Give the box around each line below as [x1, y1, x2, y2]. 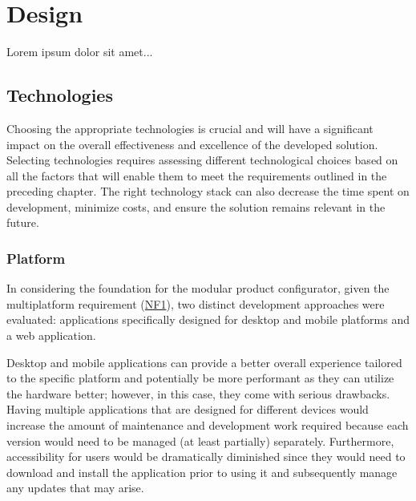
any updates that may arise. [6, 479, 144, 496]
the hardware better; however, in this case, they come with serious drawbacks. [6, 385, 390, 402]
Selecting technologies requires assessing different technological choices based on [6, 152, 398, 168]
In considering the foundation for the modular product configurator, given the [6, 280, 390, 297]
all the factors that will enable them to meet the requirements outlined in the [6, 167, 387, 184]
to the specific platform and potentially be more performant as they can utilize [6, 370, 394, 386]
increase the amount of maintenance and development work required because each [6, 417, 409, 434]
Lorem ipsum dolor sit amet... [6, 43, 153, 60]
